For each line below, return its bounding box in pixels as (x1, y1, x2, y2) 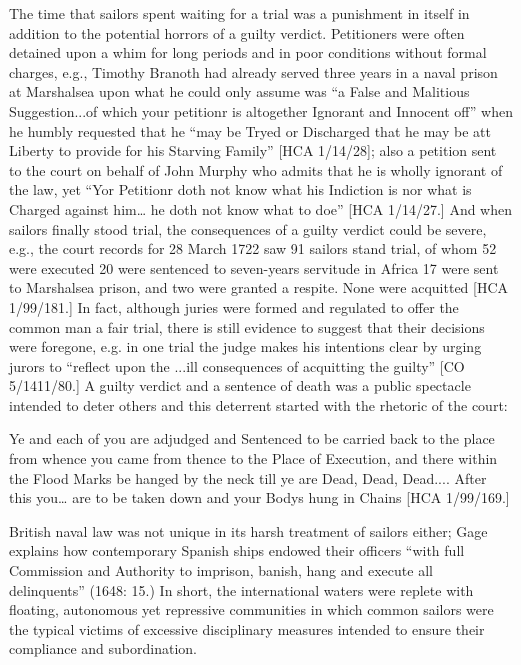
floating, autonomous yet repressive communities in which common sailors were (9, 599, 494, 620)
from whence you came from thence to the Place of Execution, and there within (9, 448, 498, 469)
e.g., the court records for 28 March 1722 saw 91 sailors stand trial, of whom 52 (9, 238, 497, 259)
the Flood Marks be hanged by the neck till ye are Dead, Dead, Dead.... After (9, 467, 487, 488)
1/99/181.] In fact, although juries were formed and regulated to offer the (9, 296, 459, 317)
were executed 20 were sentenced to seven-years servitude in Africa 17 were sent (9, 257, 499, 278)
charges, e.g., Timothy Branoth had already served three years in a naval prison (9, 61, 498, 82)
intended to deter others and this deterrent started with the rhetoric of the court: (9, 394, 508, 415)
